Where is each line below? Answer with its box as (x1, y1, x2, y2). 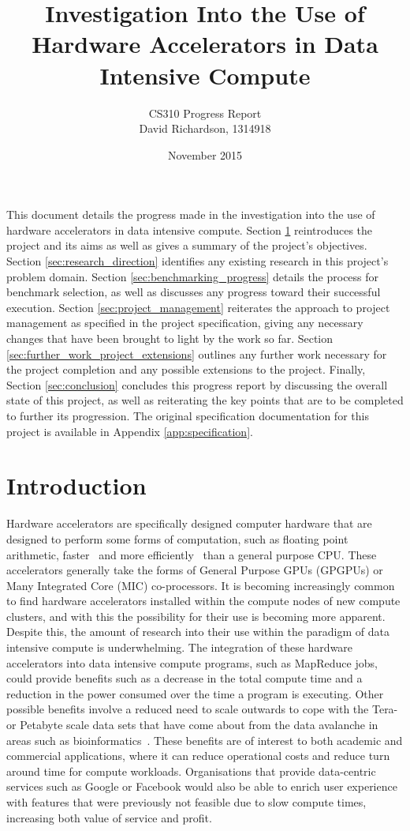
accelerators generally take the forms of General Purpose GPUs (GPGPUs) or (6, 562, 383, 578)
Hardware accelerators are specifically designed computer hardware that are (6, 515, 372, 532)
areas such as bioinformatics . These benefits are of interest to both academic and (6, 731, 403, 748)
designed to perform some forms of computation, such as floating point (6, 530, 348, 547)
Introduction (6, 469, 147, 502)
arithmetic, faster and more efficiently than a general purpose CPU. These (6, 546, 377, 562)
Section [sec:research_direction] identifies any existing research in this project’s (6, 253, 389, 269)
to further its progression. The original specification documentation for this (6, 408, 369, 423)
